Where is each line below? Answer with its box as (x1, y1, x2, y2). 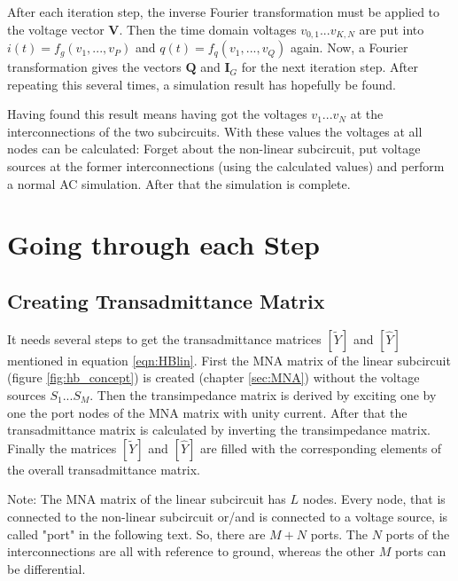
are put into (359, 20, 424, 38)
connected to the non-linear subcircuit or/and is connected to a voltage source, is (7, 506, 448, 525)
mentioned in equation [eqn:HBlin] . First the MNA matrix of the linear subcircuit (7, 350, 451, 369)
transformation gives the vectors (7, 58, 182, 76)
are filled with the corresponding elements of (200, 438, 442, 457)
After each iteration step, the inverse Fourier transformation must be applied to (7, 3, 440, 20)
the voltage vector (7, 20, 105, 38)
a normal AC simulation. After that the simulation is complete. (7, 174, 351, 192)
